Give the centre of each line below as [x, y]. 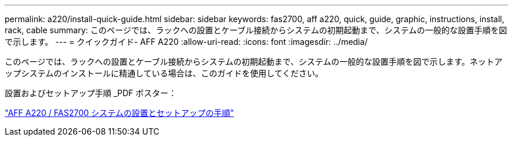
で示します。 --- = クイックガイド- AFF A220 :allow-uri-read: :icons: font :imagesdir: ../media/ [186, 42]
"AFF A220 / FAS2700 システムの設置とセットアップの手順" [119, 113]
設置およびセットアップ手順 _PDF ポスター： [91, 93]
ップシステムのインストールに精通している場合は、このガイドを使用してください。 [164, 73]
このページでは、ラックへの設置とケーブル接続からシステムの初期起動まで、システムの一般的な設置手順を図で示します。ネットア [254, 61]
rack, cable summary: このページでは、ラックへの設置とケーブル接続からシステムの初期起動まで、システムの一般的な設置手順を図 [256, 30]
